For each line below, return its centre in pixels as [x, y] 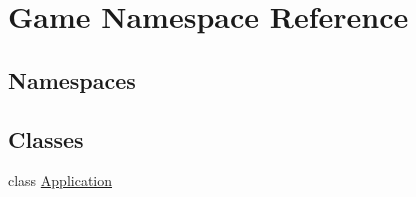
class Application [60, 180]
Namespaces [72, 79]
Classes [46, 138]
